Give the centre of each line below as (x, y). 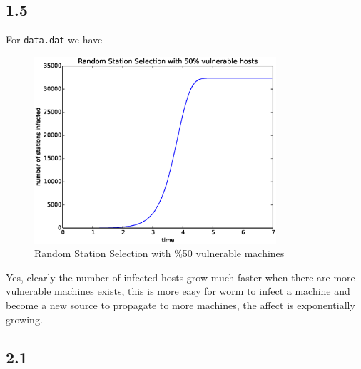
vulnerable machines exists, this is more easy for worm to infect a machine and (178, 291)
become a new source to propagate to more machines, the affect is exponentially (180, 305)
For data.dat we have (54, 40)
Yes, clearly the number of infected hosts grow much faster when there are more (180, 277)
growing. (24, 319)
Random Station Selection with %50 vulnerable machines (159, 253)
